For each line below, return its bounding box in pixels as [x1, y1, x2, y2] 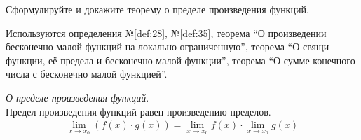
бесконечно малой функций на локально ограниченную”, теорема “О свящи [6, 39, 329, 54]
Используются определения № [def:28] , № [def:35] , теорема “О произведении [6, 25, 327, 40]
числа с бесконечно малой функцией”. [6, 66, 168, 81]
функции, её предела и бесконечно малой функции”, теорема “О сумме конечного [6, 52, 355, 67]
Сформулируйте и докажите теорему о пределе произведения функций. [6, 2, 309, 16]
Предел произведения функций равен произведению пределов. [6, 104, 271, 118]
